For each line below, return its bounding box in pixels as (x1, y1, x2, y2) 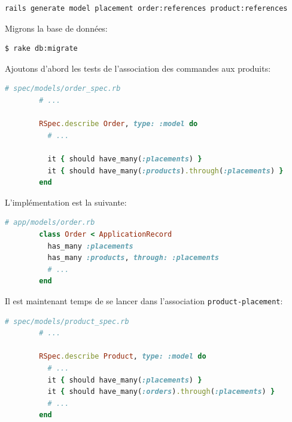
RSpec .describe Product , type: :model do (39, 352, 206, 361)
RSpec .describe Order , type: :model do (39, 120, 198, 129)
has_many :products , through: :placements (47, 253, 219, 262)
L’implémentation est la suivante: (5, 195, 127, 208)
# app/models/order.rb (5, 218, 95, 227)
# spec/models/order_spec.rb (5, 84, 121, 93)
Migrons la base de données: (5, 22, 108, 34)
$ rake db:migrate (5, 44, 78, 53)
